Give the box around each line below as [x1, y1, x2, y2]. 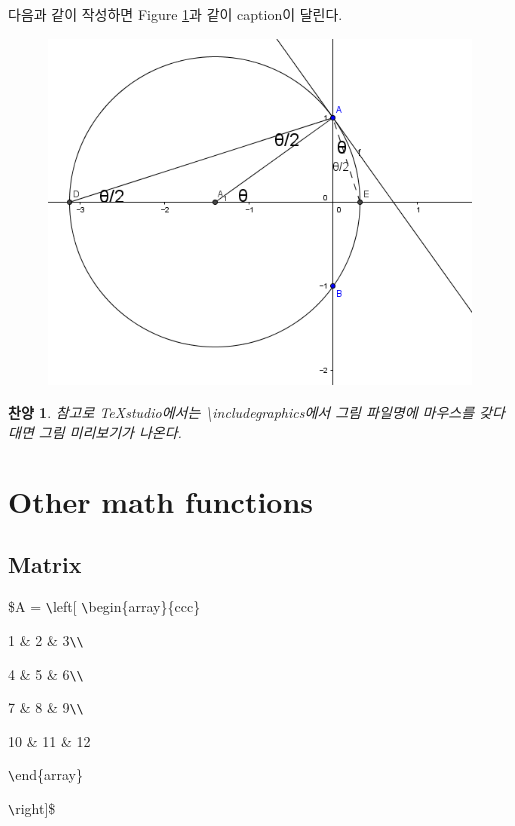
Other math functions [8, 480, 314, 521]
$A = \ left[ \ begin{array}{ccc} [8, 596, 201, 617]
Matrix [8, 549, 82, 580]
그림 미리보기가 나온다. [38, 422, 182, 443]
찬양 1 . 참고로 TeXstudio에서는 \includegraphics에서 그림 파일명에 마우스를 [8, 402, 475, 423]
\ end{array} [8, 764, 83, 785]
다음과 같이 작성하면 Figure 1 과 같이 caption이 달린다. [8, 4, 343, 24]
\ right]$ [8, 798, 56, 819]
